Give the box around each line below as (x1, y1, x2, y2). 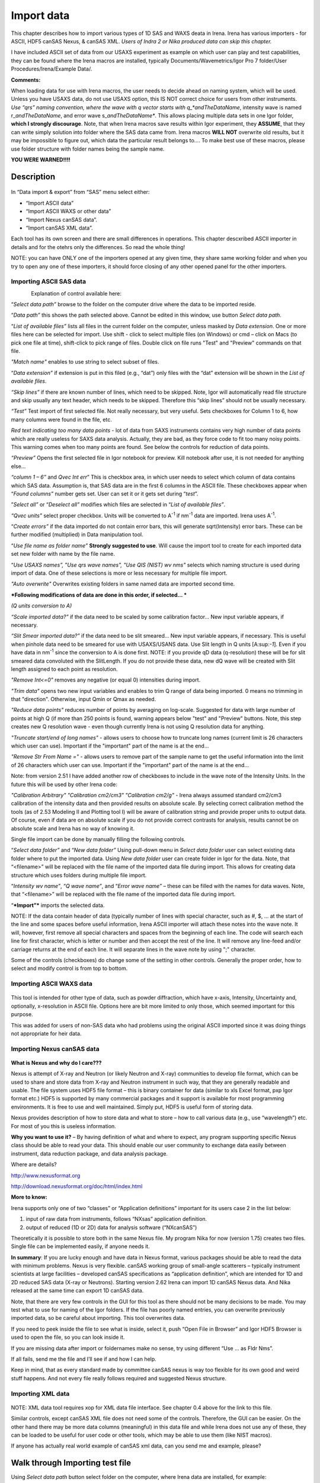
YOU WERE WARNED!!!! (11, 156, 71, 163)
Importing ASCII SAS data (11, 278, 86, 286)
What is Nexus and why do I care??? (11, 1059, 102, 1066)
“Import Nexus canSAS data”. (25, 216, 98, 223)
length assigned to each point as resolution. (11, 665, 118, 673)
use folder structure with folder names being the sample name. (11, 145, 165, 152)
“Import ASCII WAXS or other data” (25, 208, 111, 215)
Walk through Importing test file (11, 1458, 132, 1468)
